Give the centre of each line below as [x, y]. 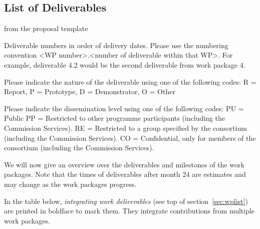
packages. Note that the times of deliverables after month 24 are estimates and [125, 174]
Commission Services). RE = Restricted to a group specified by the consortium [125, 128]
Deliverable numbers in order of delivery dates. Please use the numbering [116, 45]
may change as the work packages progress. [70, 184]
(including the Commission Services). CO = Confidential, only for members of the [130, 138]
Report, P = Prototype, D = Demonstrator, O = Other [90, 91]
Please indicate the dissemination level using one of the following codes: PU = [124, 108]
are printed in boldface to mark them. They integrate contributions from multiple [129, 211]
